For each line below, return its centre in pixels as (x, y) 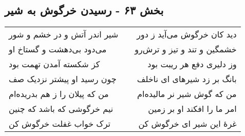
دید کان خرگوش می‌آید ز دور (187, 34)
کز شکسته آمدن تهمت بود (54, 64)
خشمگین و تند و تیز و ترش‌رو (186, 49)
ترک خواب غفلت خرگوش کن (60, 124)
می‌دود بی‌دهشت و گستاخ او (58, 49)
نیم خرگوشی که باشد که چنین (61, 109)
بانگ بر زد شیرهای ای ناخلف (187, 79)
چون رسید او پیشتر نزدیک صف (63, 79)
